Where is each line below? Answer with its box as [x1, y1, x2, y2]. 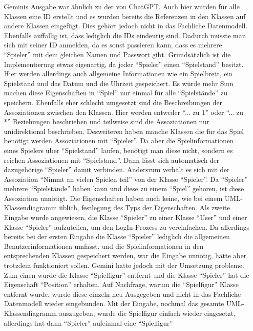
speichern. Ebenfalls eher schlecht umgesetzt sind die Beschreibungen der [4, 97, 223, 107]
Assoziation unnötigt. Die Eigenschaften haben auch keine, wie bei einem [4, 193, 223, 203]
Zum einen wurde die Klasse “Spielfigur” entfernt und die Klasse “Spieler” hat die [4, 269, 249, 280]
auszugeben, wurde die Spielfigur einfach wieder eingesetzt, [59, 308, 235, 318]
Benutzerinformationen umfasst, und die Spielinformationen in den [4, 241, 204, 251]
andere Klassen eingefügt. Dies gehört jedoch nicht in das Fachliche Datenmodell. [4, 21, 248, 31]
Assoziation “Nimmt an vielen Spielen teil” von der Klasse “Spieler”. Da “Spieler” [4, 174, 248, 184]
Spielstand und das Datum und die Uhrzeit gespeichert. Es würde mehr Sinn [4, 78, 233, 88]
